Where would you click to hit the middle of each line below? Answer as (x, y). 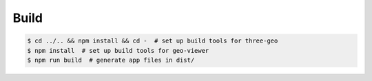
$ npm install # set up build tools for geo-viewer (118, 50)
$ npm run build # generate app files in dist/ (111, 60)
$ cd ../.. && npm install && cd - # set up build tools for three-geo (153, 41)
